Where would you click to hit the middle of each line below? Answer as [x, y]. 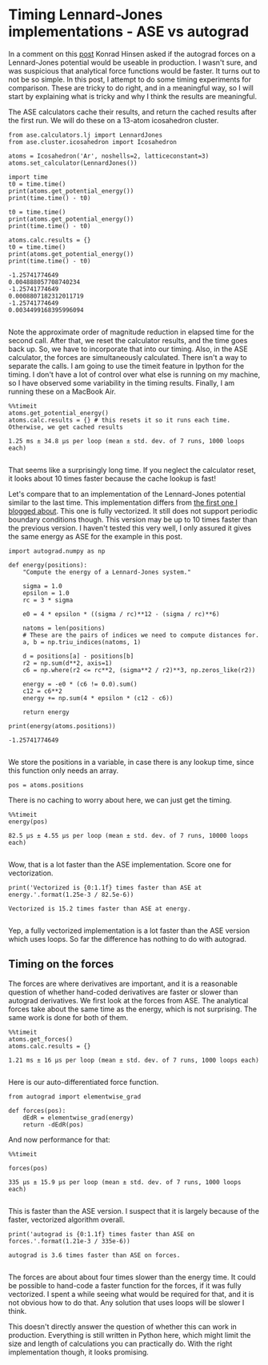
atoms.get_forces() [41, 1039]
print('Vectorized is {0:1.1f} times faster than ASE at [105, 887]
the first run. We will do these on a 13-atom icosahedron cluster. [114, 120]
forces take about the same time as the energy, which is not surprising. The [133, 1009]
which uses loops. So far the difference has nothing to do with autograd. [127, 939]
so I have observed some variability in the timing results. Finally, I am [122, 382]
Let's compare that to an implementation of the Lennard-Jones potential [127, 494]
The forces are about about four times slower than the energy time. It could [132, 1277]
